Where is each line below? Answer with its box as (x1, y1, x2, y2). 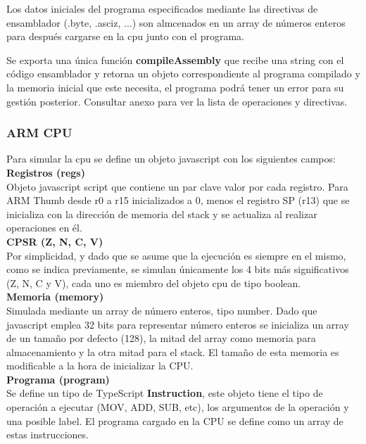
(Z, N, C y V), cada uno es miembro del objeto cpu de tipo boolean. (6, 275, 301, 290)
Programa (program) (6, 372, 110, 386)
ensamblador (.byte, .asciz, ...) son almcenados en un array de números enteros (6, 15, 346, 30)
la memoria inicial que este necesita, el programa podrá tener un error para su (6, 80, 344, 94)
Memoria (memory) (6, 289, 104, 304)
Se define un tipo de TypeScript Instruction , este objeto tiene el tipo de (6, 386, 323, 400)
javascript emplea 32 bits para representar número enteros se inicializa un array (6, 317, 349, 331)
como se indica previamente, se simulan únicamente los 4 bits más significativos (6, 262, 349, 277)
